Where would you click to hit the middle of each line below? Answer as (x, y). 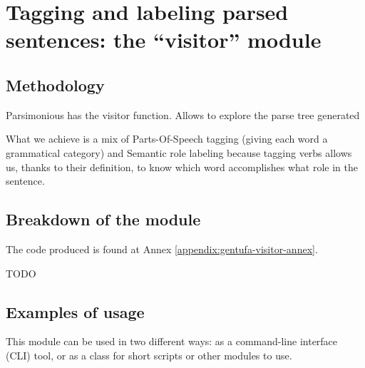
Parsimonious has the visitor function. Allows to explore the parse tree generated (183, 114)
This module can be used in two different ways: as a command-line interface (172, 341)
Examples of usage (75, 311)
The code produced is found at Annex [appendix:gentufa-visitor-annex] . (162, 249)
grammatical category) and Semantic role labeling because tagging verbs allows (179, 152)
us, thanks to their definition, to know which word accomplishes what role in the (182, 167)
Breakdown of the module (103, 219)
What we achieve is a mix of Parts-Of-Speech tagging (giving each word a (167, 139)
